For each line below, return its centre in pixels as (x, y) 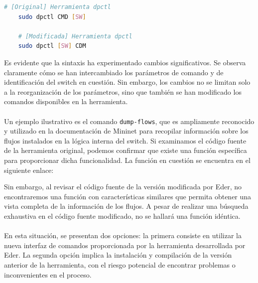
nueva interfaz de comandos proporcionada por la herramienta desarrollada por (125, 245)
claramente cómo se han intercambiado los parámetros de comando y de (114, 72)
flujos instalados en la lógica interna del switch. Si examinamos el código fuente (125, 140)
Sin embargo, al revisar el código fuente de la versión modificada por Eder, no (123, 187)
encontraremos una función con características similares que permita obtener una (128, 196)
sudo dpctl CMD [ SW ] (52, 17)
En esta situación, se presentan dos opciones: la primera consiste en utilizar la (123, 235)
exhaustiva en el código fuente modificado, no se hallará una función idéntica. (122, 215)
